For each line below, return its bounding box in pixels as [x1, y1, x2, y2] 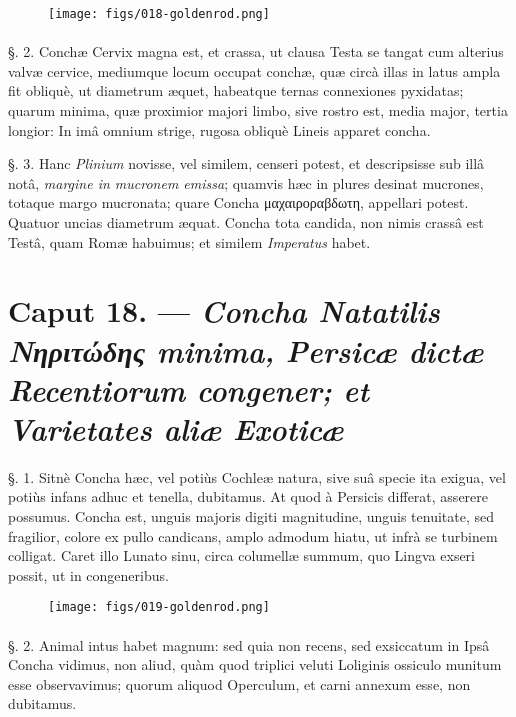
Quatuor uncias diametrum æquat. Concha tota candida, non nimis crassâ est [8, 212, 484, 232]
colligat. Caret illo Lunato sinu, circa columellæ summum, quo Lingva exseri [8, 545, 475, 566]
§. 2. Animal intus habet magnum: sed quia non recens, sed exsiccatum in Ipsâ [8, 634, 490, 655]
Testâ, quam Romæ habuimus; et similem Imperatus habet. [8, 231, 371, 252]
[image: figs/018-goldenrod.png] [48, 7, 270, 21]
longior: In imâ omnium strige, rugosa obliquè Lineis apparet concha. [8, 119, 431, 140]
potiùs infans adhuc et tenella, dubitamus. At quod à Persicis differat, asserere [8, 486, 489, 507]
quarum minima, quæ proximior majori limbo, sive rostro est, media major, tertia [8, 100, 508, 121]
